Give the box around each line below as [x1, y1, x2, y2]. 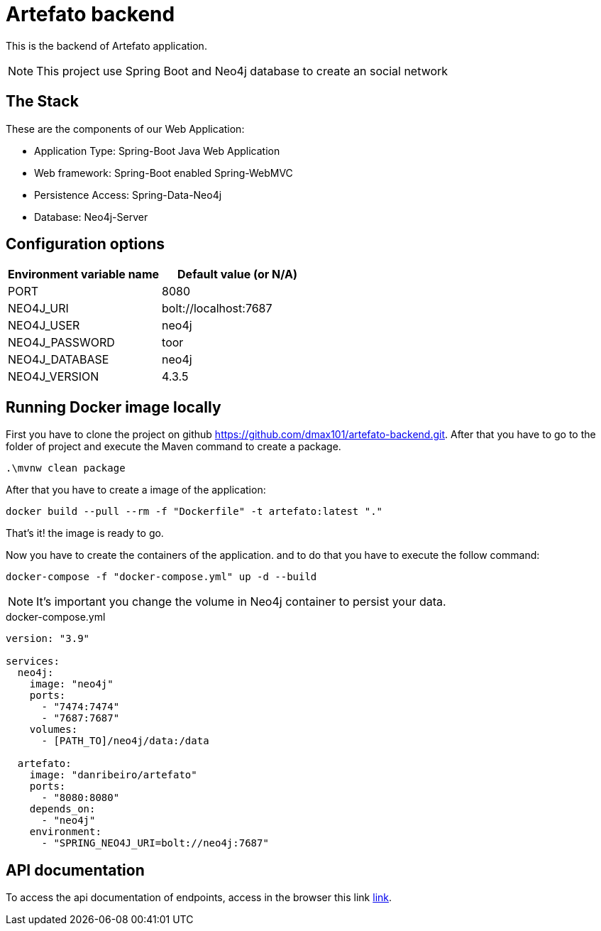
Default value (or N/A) [177, 267, 298, 282]
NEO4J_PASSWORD [8, 335, 115, 350]
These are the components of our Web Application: [6, 122, 245, 135]
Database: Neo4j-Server [34, 210, 148, 223]
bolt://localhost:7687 [162, 301, 272, 316]
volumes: [29, 724, 78, 736]
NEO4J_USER [8, 318, 80, 333]
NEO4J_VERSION [8, 369, 99, 384]
